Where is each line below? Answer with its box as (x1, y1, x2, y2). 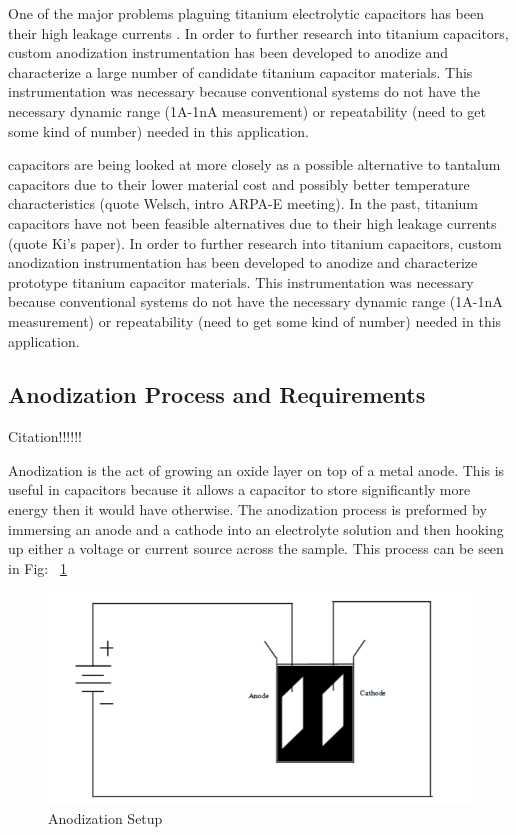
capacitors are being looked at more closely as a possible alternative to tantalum (8, 154, 501, 175)
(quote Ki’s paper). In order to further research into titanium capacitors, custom (8, 232, 502, 253)
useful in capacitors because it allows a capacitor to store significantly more (8, 479, 471, 500)
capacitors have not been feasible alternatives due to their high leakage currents (8, 212, 497, 233)
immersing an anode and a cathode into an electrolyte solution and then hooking (8, 518, 504, 539)
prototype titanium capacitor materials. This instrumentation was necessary (8, 271, 474, 292)
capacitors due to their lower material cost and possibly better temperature (8, 173, 470, 194)
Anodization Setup (48, 808, 163, 829)
